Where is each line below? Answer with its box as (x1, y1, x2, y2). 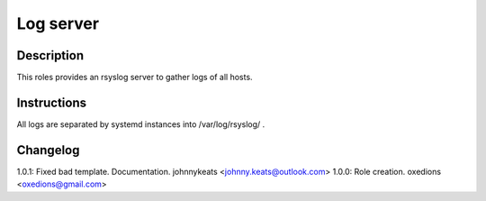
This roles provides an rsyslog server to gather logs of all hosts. (16, 72, 253, 83)
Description (16, 48, 85, 63)
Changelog (16, 142, 80, 158)
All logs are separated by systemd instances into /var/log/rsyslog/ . (16, 118, 265, 130)
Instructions (16, 95, 87, 110)
